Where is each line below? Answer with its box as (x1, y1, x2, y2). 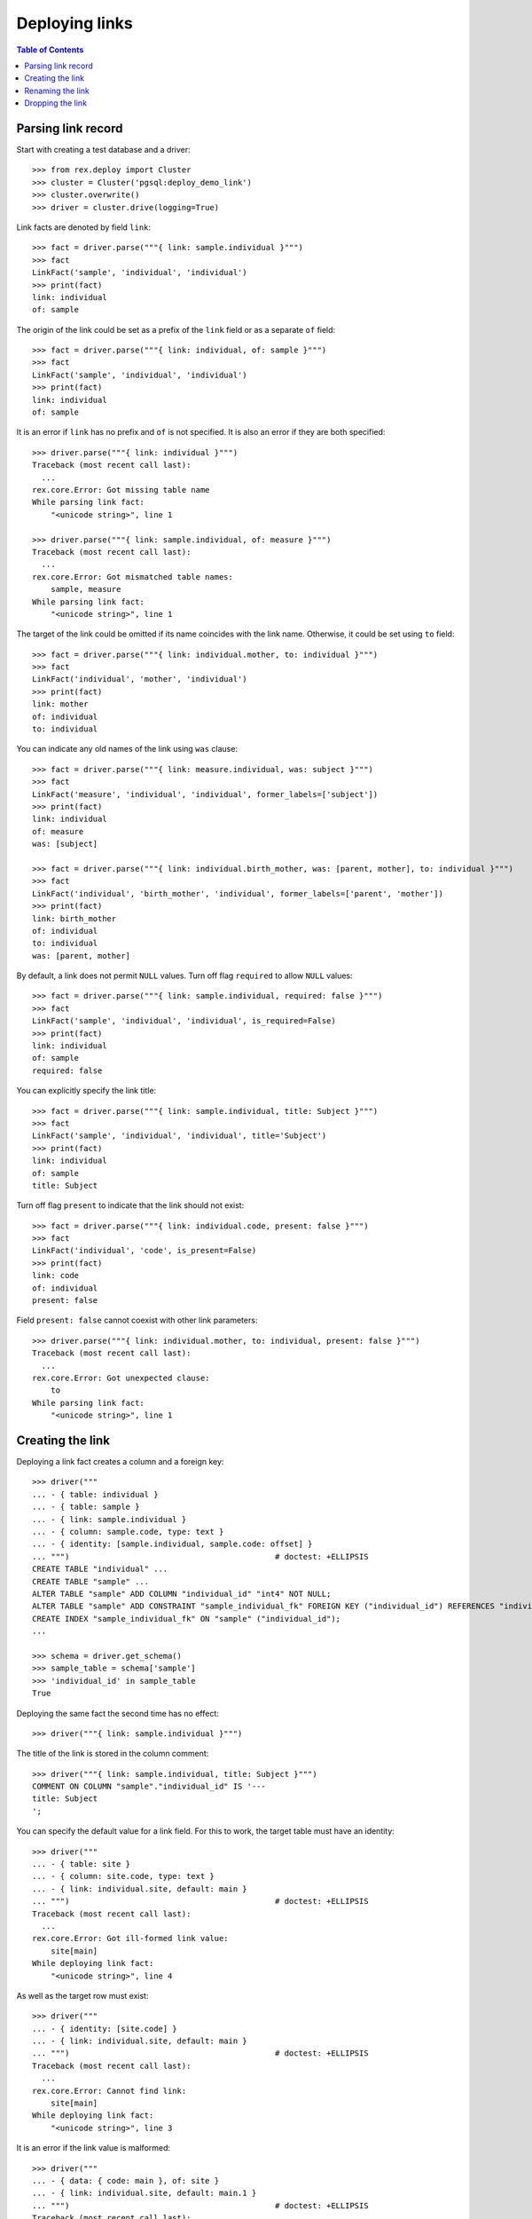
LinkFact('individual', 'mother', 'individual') (32, 675, 247, 684)
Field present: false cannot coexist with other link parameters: (16, 1315, 258, 1326)
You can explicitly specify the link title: (16, 1086, 157, 1096)
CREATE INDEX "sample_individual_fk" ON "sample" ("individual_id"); (32, 1614, 341, 1623)
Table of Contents (16, 44, 84, 55)
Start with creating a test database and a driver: (16, 145, 191, 155)
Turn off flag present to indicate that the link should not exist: (16, 1200, 245, 1211)
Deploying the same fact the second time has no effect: (16, 1708, 219, 1718)
